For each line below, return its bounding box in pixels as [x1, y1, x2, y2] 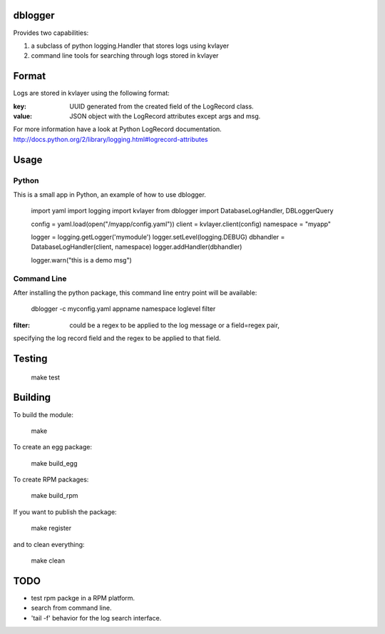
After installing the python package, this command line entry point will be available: [13, 289, 257, 297]
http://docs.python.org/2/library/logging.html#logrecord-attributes [13, 135, 208, 143]
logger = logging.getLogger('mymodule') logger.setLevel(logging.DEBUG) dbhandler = [31, 232, 285, 242]
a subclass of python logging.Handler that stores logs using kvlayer [31, 41, 230, 50]
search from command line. [31, 603, 112, 613]
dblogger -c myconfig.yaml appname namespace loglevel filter [31, 305, 216, 313]
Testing [13, 353, 48, 364]
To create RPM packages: [13, 475, 89, 484]
